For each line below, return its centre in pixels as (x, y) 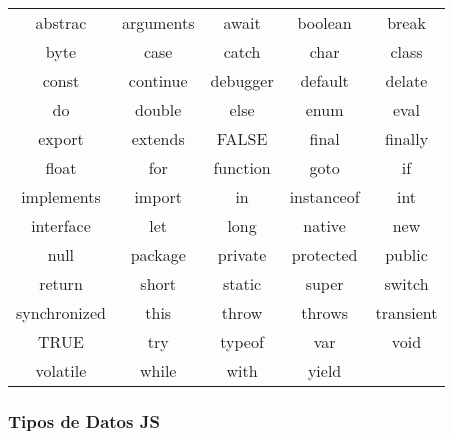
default (324, 80)
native (324, 225)
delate (406, 80)
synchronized (61, 312)
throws (325, 312)
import (158, 196)
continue (158, 80)
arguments (158, 22)
